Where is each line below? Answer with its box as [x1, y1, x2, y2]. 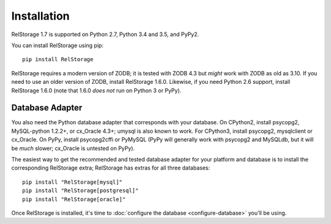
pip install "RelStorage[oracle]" [22, 196, 126, 203]
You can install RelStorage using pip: [11, 42, 104, 49]
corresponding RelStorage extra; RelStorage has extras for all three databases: [11, 164, 210, 171]
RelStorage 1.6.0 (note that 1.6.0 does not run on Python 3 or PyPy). [11, 86, 182, 94]
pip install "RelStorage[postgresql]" [22, 187, 139, 194]
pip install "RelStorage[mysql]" [22, 178, 123, 185]
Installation [11, 9, 70, 23]
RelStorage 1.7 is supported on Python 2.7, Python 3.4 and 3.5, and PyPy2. [11, 31, 199, 38]
